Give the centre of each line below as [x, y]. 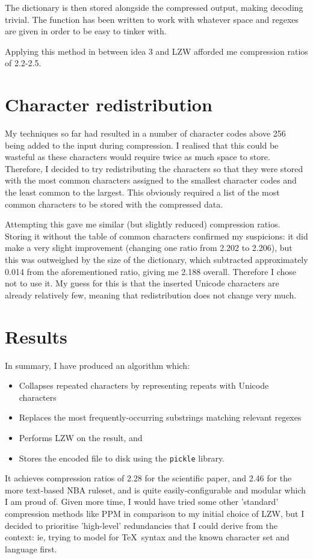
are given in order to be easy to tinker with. [86, 31]
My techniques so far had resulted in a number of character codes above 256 [145, 133]
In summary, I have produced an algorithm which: [98, 365]
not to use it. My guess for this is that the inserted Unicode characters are [142, 283]
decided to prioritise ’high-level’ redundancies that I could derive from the [141, 525]
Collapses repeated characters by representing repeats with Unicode [144, 385]
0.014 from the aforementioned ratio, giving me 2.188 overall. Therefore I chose [151, 271]
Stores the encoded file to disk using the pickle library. [122, 458]
